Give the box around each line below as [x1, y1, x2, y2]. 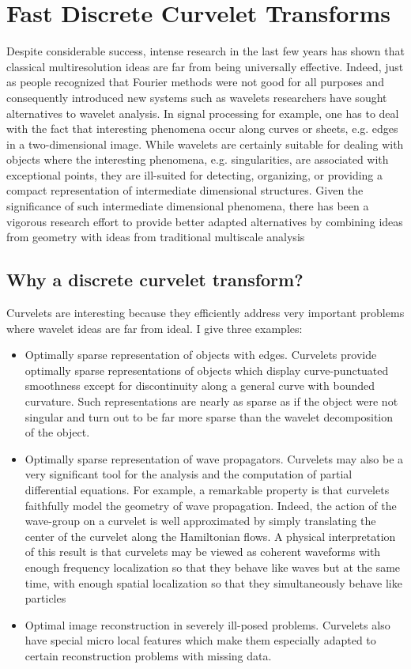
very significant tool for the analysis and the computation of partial [25, 466, 353, 482]
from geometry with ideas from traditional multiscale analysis [6, 229, 305, 245]
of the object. [25, 424, 90, 440]
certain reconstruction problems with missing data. [25, 647, 272, 663]
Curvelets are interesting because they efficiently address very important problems [6, 304, 405, 321]
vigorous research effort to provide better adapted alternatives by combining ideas [6, 213, 403, 229]
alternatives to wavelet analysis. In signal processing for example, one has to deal [6, 104, 399, 121]
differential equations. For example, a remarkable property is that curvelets [25, 481, 390, 497]
